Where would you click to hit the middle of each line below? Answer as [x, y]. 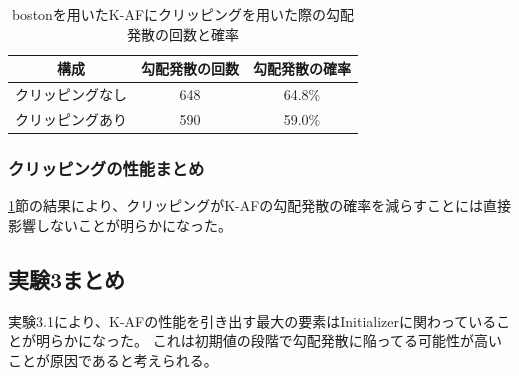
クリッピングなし [71, 94]
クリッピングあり [71, 118]
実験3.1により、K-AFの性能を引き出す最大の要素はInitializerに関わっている [252, 320]
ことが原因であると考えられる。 [113, 359]
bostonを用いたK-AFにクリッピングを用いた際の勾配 [183, 14]
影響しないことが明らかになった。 [120, 224]
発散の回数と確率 [183, 33]
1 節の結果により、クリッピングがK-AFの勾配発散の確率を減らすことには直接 [260, 205]
